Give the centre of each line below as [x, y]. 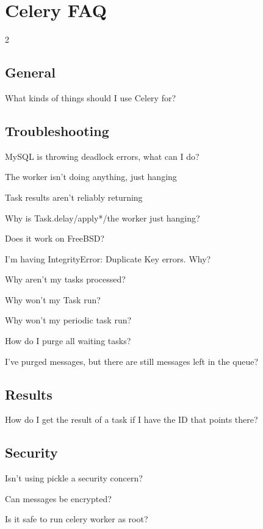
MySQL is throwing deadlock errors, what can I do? [102, 156]
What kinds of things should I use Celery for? [91, 97]
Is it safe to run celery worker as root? [77, 519]
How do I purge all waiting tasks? [68, 341]
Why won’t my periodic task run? [68, 320]
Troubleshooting [57, 130]
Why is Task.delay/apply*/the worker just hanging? [103, 218]
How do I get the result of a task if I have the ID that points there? [131, 419]
